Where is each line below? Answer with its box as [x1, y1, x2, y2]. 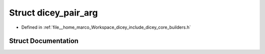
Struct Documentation [9, 37, 79, 45]
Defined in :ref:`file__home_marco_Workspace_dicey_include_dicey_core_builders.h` [21, 24, 191, 30]
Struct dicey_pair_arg [9, 7, 98, 18]
